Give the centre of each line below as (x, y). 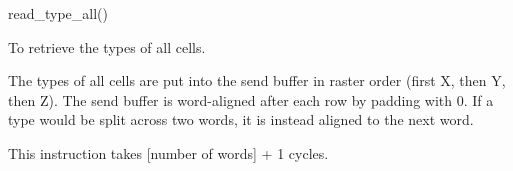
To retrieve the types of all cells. (107, 46)
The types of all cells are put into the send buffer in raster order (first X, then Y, (257, 80)
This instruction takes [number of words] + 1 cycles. (168, 152)
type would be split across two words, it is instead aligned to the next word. (241, 119)
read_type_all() (58, 13)
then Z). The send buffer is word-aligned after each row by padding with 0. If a (251, 99)
